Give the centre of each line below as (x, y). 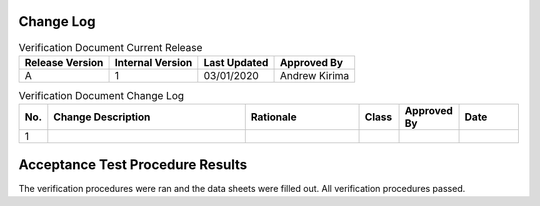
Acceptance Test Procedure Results (133, 164)
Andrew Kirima (314, 75)
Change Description (102, 117)
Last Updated (236, 62)
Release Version (64, 62)
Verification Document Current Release (110, 47)
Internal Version (153, 62)
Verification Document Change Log (101, 96)
